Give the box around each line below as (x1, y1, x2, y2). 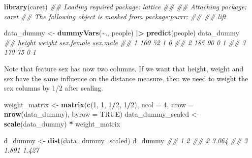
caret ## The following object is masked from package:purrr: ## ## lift (4, 11, 226, 21)
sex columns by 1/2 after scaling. (4, 83, 103, 93)
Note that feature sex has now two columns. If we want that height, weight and (4, 63, 244, 73)
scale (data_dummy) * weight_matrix (4, 118, 121, 128)
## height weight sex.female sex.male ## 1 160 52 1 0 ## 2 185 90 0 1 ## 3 (4, 37, 246, 47)
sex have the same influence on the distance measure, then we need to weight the (4, 73, 249, 83)
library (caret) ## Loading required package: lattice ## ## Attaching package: (4, 1, 247, 11)
